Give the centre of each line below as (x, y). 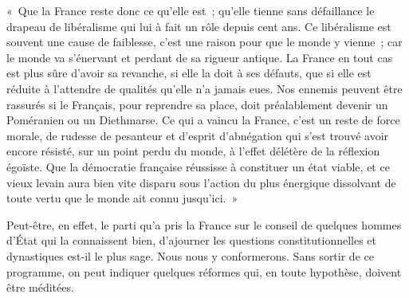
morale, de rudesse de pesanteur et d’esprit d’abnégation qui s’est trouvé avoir (198, 135)
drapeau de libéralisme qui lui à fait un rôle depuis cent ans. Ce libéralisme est (199, 26)
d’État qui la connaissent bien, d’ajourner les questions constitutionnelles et (192, 240)
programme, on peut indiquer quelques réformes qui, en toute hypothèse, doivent (204, 271)
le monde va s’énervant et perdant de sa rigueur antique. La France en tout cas (200, 57)
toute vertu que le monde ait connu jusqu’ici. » (122, 198)
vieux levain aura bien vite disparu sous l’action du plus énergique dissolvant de (201, 182)
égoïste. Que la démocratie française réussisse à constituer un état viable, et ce (198, 166)
